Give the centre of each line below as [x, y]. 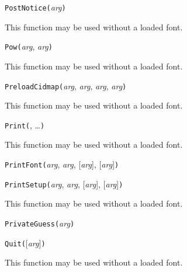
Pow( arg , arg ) [29, 46]
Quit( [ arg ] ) [25, 243]
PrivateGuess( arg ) [40, 223]
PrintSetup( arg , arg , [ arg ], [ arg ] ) [64, 184]
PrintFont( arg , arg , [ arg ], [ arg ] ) [62, 164]
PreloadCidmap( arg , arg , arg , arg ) [66, 86]
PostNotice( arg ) [35, 7]
